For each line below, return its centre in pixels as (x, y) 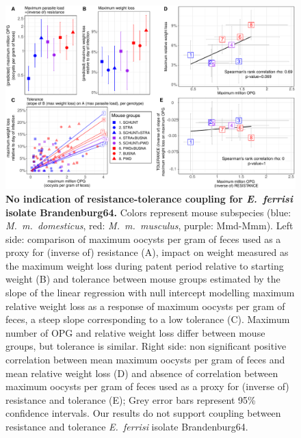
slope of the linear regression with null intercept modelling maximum (150, 293)
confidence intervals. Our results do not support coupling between (143, 413)
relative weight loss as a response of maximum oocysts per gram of (145, 306)
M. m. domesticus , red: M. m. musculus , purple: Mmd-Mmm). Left (149, 226)
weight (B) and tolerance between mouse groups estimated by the (143, 279)
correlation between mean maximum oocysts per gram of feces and (145, 360)
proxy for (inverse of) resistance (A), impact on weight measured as (147, 252)
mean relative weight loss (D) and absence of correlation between (142, 373)
